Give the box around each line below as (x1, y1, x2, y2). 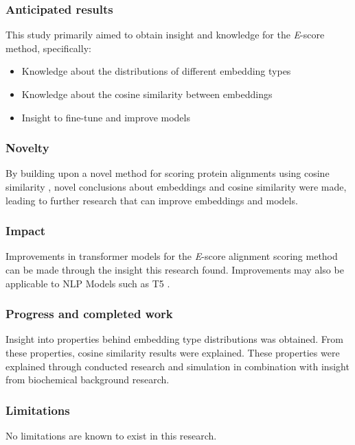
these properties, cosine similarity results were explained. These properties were (5, 346, 340, 359)
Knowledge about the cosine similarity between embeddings (21, 87, 273, 101)
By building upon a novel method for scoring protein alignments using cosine (5, 166, 330, 180)
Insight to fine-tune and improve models (21, 110, 190, 124)
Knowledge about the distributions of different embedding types (21, 64, 291, 78)
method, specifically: (5, 40, 91, 55)
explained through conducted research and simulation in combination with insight (5, 359, 350, 373)
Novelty (5, 139, 49, 156)
